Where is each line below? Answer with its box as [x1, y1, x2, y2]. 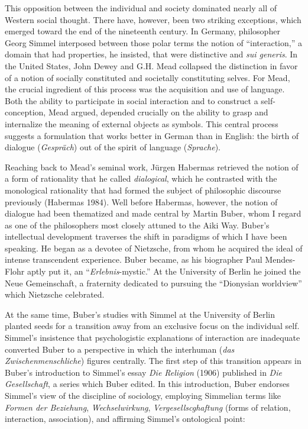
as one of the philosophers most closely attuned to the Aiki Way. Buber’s [5, 218, 270, 231]
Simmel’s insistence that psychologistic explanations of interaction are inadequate [5, 331, 300, 344]
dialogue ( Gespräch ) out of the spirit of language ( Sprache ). [5, 141, 221, 153]
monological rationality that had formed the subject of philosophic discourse [5, 183, 281, 196]
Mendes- [265, 253, 296, 266]
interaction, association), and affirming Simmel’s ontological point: [5, 412, 245, 425]
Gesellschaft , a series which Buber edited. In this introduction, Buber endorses [5, 378, 290, 390]
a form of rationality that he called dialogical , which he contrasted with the [5, 172, 277, 185]
